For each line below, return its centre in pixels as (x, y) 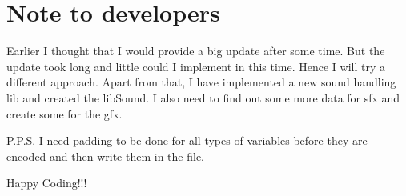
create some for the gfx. (64, 113)
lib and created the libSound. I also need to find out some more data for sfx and (203, 97)
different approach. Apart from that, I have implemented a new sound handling (201, 82)
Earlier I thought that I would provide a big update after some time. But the (196, 51)
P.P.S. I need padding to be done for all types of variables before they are (187, 140)
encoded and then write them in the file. (105, 156)
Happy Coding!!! (47, 183)
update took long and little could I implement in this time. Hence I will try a (196, 66)
